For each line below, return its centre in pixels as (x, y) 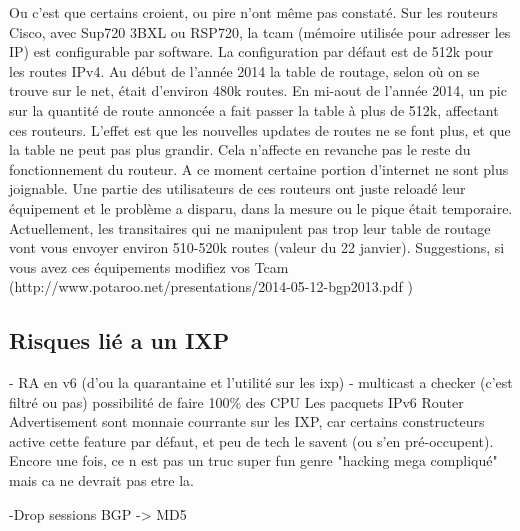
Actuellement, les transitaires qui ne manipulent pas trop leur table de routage (250, 227)
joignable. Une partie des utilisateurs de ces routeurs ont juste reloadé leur (237, 188)
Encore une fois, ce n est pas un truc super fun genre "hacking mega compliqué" (253, 460)
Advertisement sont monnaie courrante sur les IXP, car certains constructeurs (247, 421)
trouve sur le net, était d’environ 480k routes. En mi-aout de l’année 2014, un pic (258, 90)
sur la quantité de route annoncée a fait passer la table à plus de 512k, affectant (254, 109)
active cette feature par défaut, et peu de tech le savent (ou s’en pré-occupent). (251, 440)
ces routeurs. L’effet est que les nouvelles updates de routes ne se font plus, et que (260, 129)
